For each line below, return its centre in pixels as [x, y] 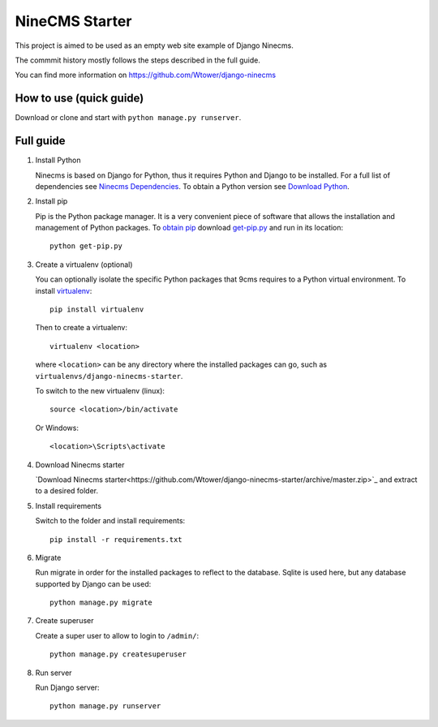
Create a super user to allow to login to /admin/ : [117, 635]
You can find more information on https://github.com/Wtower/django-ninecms [145, 75]
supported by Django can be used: [93, 583]
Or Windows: [57, 428]
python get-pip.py [86, 246]
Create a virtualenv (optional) [84, 265]
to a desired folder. [67, 491]
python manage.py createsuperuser [118, 654]
